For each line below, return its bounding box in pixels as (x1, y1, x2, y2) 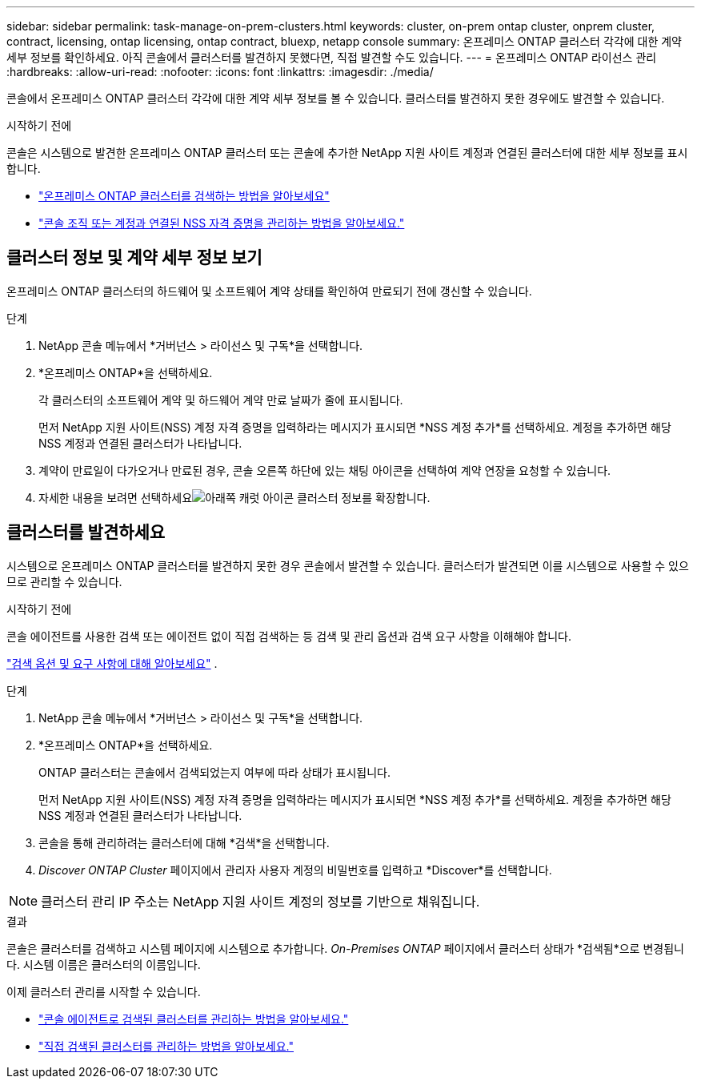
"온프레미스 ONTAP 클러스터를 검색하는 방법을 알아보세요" (38, 189, 330, 203)
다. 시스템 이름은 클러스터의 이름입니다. (6, 957, 201, 971)
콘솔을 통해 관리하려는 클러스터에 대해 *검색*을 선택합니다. (38, 835, 330, 850)
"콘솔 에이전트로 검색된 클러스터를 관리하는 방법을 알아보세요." (38, 1011, 349, 1026)
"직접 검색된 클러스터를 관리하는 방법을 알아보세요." (38, 1039, 294, 1053)
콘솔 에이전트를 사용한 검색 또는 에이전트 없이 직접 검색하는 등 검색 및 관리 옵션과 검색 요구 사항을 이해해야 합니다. (6, 629, 572, 643)
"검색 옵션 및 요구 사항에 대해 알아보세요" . (6, 656, 218, 670)
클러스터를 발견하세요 (6, 522, 166, 543)
